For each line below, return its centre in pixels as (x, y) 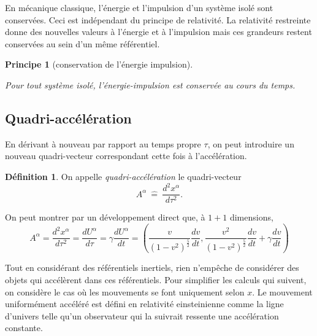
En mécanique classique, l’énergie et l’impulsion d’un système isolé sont (139, 7)
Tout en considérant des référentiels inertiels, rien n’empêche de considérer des (152, 268)
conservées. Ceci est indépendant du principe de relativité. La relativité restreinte (158, 19)
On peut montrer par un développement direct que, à (105, 217)
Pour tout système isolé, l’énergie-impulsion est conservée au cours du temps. (150, 84)
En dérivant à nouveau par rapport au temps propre (103, 143)
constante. (24, 328)
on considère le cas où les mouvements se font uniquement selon (125, 291)
